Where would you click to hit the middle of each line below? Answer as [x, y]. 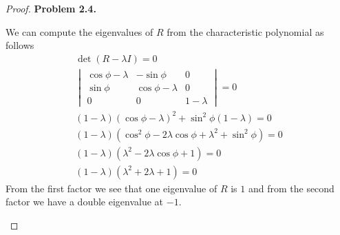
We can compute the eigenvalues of [79, 31]
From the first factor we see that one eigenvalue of [111, 188]
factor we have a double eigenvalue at [85, 202]
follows [20, 45]
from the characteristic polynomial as [245, 31]
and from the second [291, 188]
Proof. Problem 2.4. [51, 8]
